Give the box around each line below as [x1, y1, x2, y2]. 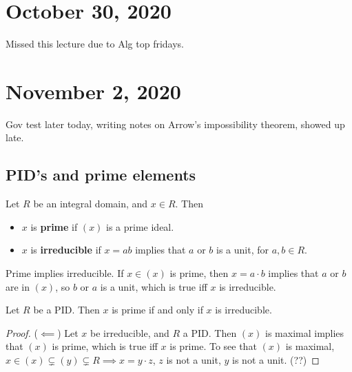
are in [6, 279, 30, 293]
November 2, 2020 [6, 76, 181, 105]
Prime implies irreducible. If [6, 266, 124, 280]
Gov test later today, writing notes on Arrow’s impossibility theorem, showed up [6, 116, 345, 131]
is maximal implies [265, 325, 344, 340]
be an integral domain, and [33, 196, 148, 211]
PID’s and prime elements [6, 164, 196, 185]
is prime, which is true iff [52, 339, 158, 353]
